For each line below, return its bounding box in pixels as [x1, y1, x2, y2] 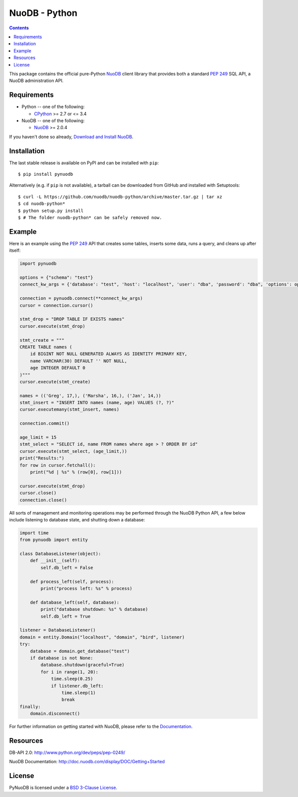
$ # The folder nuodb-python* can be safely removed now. [18, 215, 162, 220]
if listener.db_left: [51, 683, 104, 689]
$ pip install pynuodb [18, 171, 74, 177]
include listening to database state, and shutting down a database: [9, 516, 145, 522]
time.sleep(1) [61, 690, 96, 695]
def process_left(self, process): [30, 579, 114, 584]
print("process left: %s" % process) [40, 586, 133, 591]
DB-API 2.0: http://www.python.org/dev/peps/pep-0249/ [9, 749, 126, 755]
